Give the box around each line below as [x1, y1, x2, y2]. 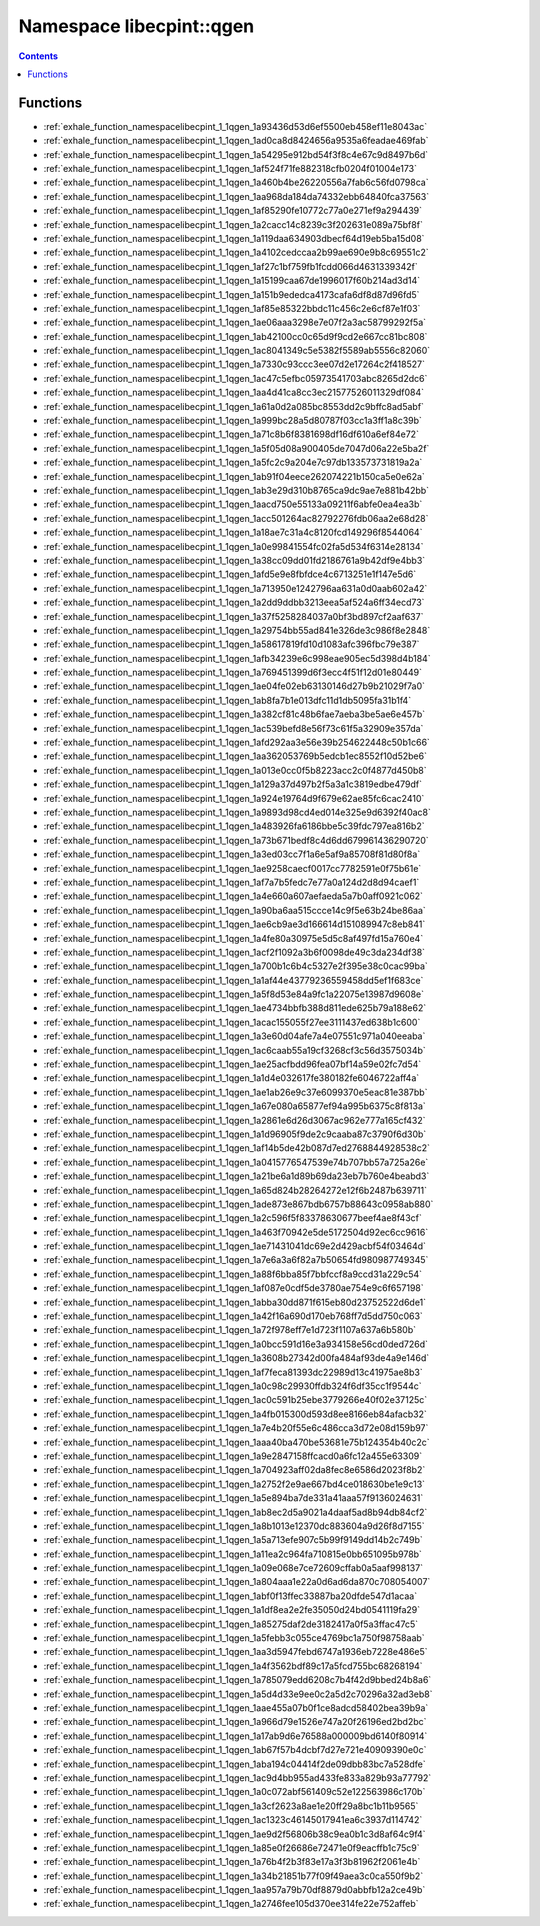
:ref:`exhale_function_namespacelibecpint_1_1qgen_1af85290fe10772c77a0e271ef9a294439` [43, 205, 423, 217]
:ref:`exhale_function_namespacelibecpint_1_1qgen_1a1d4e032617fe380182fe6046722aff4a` [43, 1072, 420, 1084]
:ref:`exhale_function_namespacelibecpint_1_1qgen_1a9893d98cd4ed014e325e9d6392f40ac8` [43, 806, 432, 818]
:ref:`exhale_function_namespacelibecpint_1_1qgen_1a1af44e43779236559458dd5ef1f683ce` [43, 974, 424, 986]
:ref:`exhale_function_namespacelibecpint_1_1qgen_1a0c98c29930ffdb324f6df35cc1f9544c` [43, 1380, 422, 1392]
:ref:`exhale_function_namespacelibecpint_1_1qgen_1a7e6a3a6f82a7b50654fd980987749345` [43, 1254, 429, 1266]
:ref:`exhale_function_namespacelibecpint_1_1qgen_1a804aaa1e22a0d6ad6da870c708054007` [43, 1576, 431, 1588]
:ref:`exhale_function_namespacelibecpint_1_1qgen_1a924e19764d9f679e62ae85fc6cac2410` [43, 792, 425, 804]
